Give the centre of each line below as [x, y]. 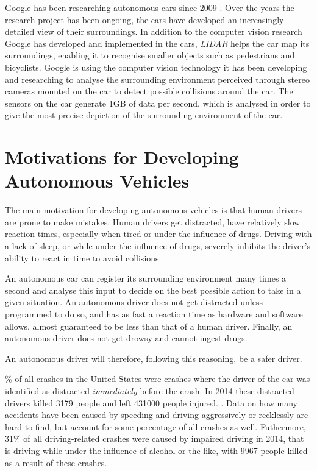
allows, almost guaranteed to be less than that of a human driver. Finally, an [149, 326]
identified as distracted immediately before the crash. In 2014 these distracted [150, 390]
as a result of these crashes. [56, 462]
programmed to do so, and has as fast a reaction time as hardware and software [154, 314]
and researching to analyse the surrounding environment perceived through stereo [157, 79]
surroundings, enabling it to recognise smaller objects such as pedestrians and [150, 55]
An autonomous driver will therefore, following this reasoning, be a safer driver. [154, 358]
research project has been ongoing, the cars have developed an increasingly [144, 19]
